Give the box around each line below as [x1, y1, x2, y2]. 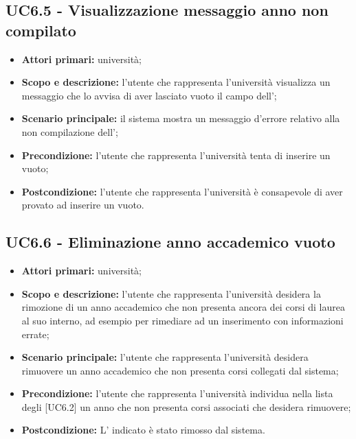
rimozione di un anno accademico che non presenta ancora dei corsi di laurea [21, 300, 345, 314]
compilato [5, 19, 76, 40]
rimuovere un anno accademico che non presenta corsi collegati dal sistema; [21, 363, 339, 377]
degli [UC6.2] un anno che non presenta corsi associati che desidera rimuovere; [21, 399, 351, 414]
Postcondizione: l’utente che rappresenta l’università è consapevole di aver [21, 184, 343, 198]
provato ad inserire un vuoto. [21, 198, 144, 212]
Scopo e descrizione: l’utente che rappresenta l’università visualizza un [21, 75, 331, 89]
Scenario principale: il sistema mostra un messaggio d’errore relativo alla [21, 111, 340, 126]
